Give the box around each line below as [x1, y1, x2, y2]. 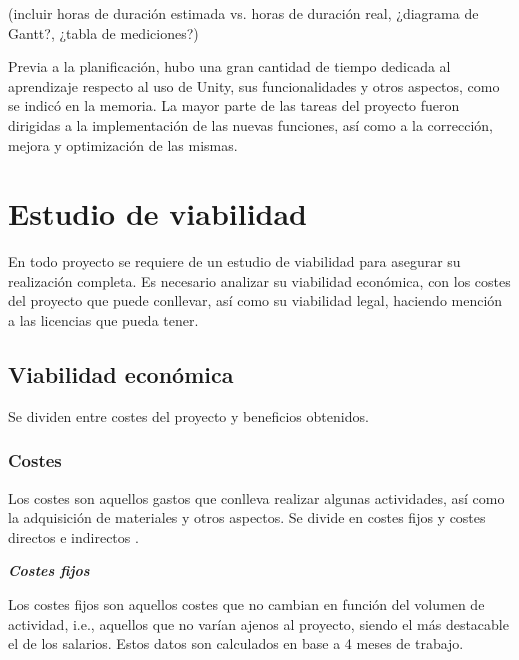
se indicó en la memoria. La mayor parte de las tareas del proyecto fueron [8, 95, 460, 116]
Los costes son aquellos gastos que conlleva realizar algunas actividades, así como [8, 487, 505, 508]
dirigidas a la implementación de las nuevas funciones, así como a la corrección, [8, 114, 494, 135]
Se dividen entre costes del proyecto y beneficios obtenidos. [8, 405, 369, 426]
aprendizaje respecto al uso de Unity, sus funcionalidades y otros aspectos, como [8, 75, 500, 96]
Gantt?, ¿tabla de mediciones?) [8, 22, 199, 43]
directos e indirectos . [8, 526, 139, 547]
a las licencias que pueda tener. [8, 310, 199, 331]
